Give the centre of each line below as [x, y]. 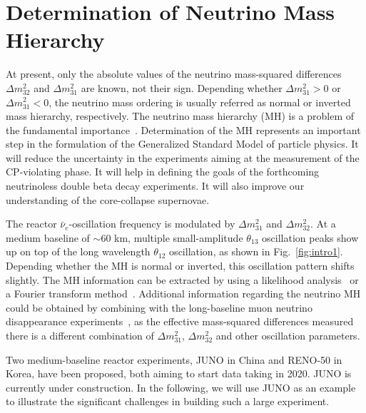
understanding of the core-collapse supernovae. [108, 199]
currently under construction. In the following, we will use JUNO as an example [181, 387]
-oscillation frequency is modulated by [152, 224]
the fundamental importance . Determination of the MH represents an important [183, 129]
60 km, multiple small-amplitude [172, 237]
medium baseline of [48, 237]
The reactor [31, 224]
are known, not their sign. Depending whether [182, 87]
